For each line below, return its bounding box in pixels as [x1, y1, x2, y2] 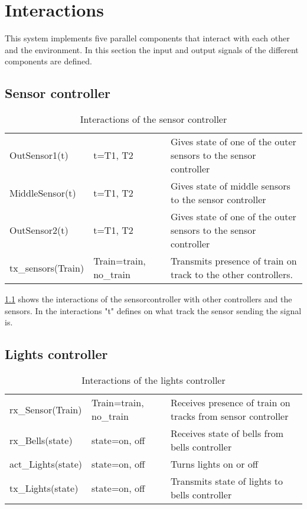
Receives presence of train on [170, 396, 290, 410]
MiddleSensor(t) [9, 185, 76, 200]
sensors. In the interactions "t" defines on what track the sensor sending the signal [5, 304, 302, 317]
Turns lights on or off [170, 457, 259, 471]
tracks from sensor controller [170, 409, 289, 423]
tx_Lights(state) [9, 481, 79, 495]
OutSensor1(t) [9, 148, 68, 162]
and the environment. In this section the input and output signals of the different [5, 43, 299, 56]
